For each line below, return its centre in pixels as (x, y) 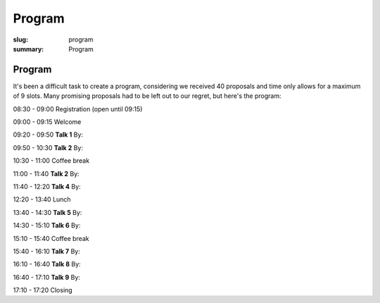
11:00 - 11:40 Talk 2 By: (46, 173)
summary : (28, 49)
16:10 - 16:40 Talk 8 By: (47, 264)
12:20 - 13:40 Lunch (42, 199)
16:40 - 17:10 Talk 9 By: (47, 277)
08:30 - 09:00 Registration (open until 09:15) (78, 109)
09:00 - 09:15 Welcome (47, 122)
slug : (20, 39)
